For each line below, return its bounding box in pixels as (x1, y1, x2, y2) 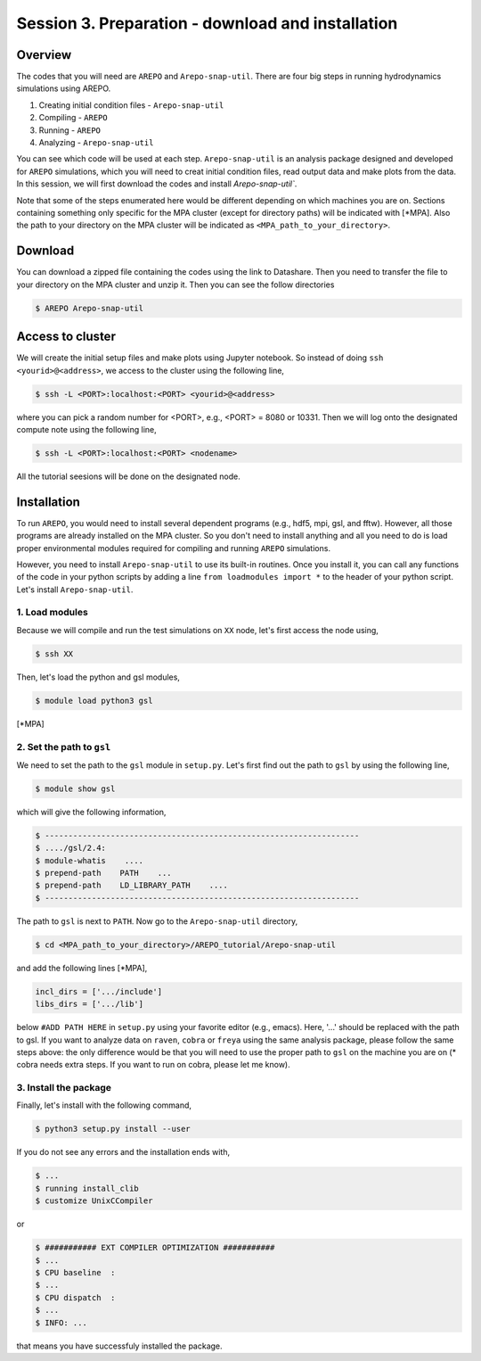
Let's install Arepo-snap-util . (16, 584, 134, 595)
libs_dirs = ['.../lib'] (35, 999, 144, 1010)
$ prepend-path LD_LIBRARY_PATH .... (35, 880, 229, 891)
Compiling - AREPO (38, 112, 108, 123)
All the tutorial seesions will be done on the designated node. (16, 471, 240, 482)
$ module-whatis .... (35, 855, 144, 865)
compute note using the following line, (16, 424, 158, 434)
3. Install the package (16, 1082, 111, 1094)
